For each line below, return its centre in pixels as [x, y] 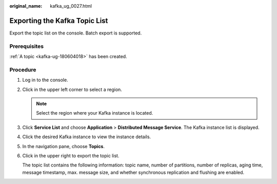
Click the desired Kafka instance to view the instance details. [87, 137]
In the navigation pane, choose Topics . [64, 146]
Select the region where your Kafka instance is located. [95, 113]
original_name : [26, 6]
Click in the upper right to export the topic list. [71, 155]
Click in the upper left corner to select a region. [72, 89]
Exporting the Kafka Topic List [59, 21]
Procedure [23, 69]
